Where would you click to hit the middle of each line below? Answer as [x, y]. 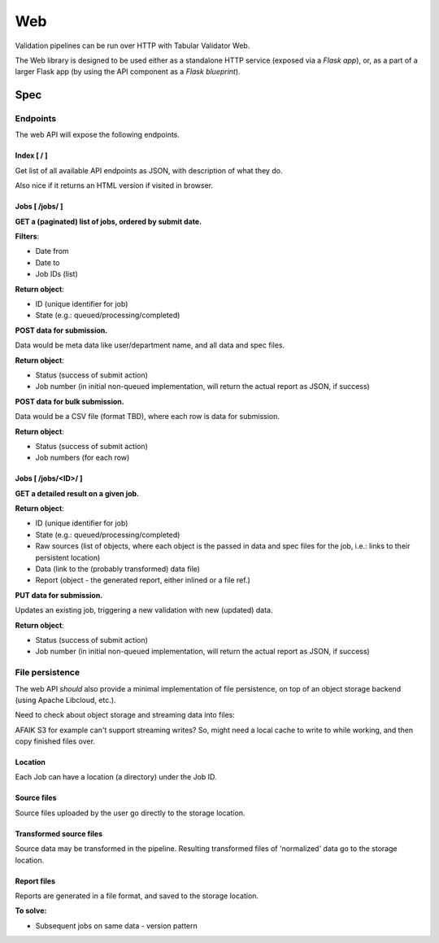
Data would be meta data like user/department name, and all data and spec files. [150, 345]
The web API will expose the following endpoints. [98, 135]
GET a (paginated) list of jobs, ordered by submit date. [109, 221]
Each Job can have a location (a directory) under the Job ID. [116, 777]
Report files [35, 881]
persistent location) [68, 557]
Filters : [27, 237]
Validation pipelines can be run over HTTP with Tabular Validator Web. [133, 46]
